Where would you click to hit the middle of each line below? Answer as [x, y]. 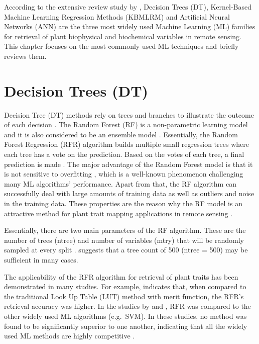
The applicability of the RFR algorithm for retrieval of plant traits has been [121, 276]
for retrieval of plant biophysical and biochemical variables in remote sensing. [123, 36]
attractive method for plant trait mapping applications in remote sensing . [118, 213]
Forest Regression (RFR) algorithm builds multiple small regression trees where [126, 144]
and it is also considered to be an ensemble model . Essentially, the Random [121, 134]
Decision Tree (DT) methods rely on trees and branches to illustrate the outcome [129, 114]
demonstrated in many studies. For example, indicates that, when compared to [125, 286]
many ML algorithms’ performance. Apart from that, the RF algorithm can [120, 183]
